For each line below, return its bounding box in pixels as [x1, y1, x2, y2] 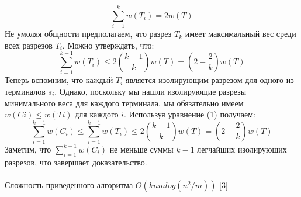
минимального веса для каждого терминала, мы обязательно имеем [5, 96, 244, 109]
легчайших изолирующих [197, 143, 287, 155]
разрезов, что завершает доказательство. [5, 155, 147, 168]
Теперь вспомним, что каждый [5, 74, 113, 86]
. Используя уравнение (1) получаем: [123, 108, 255, 120]
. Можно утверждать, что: [62, 39, 154, 51]
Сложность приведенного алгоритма [5, 178, 133, 191]
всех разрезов [5, 39, 53, 51]
